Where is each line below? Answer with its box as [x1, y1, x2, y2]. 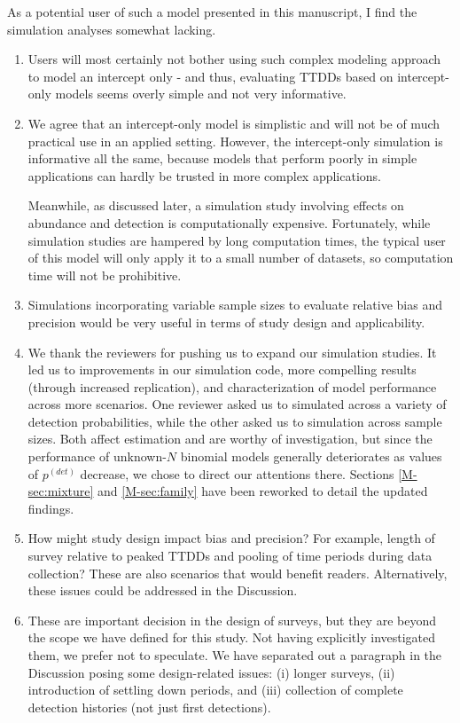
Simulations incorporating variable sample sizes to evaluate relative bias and [27, 295, 443, 314]
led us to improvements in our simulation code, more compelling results [27, 360, 417, 379]
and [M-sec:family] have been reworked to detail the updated [97, 482, 428, 500]
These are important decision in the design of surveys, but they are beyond [27, 610, 437, 629]
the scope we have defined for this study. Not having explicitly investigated [27, 628, 436, 647]
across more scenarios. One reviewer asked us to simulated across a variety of [27, 395, 447, 413]
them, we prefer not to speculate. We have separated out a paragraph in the [27, 646, 442, 664]
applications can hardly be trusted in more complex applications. [27, 166, 382, 185]
